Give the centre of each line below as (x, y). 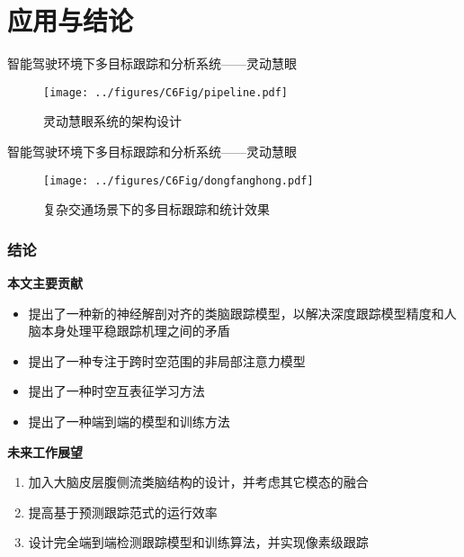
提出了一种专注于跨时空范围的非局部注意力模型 (167, 360)
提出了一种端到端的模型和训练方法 (129, 421)
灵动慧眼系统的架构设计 (112, 121)
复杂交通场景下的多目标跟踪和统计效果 (156, 209)
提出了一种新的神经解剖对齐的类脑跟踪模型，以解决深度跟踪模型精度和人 (242, 313)
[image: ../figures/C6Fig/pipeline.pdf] (166, 92)
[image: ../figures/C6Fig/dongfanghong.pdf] (178, 180)
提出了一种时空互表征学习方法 (116, 391)
